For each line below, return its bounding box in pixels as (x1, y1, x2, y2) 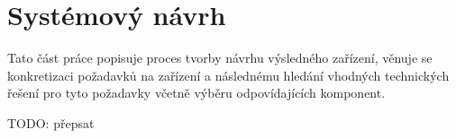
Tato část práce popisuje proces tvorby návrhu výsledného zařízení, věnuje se (7, 48, 433, 67)
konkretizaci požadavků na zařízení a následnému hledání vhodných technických (7, 65, 450, 84)
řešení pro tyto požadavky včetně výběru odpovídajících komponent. (7, 83, 386, 102)
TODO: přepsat (7, 113, 95, 132)
